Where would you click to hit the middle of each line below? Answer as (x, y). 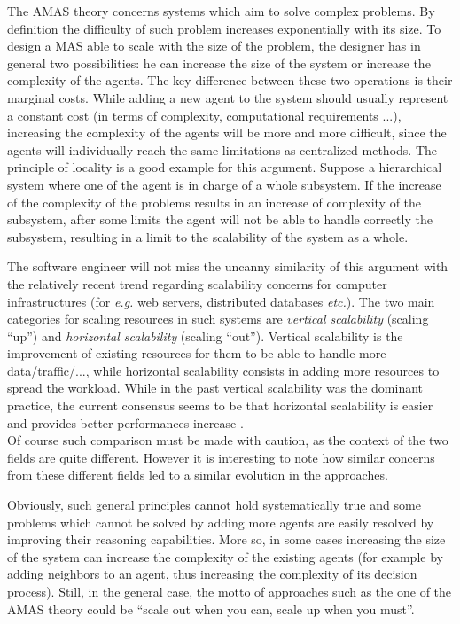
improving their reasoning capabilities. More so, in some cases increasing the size (226, 539)
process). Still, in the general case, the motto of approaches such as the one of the (230, 591)
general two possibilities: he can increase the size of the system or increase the (219, 62)
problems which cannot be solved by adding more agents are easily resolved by (221, 522)
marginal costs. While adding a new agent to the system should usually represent (228, 97)
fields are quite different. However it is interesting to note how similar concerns (221, 457)
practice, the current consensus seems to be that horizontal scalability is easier (220, 406)
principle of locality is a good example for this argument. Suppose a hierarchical (225, 167)
